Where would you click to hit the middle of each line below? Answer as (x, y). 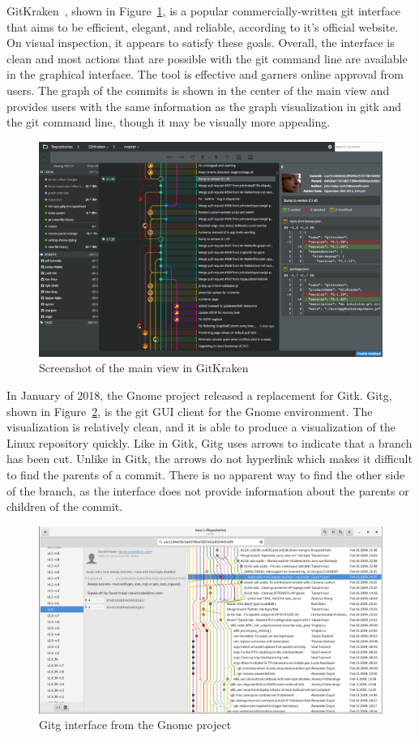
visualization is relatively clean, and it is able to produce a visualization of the (201, 427)
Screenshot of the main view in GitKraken (144, 368)
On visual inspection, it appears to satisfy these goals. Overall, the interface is (201, 43)
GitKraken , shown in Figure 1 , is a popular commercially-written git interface (204, 11)
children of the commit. (65, 506)
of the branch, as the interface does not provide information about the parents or (208, 490)
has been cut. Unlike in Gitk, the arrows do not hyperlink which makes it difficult (209, 459)
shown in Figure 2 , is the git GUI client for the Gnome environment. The (190, 411)
